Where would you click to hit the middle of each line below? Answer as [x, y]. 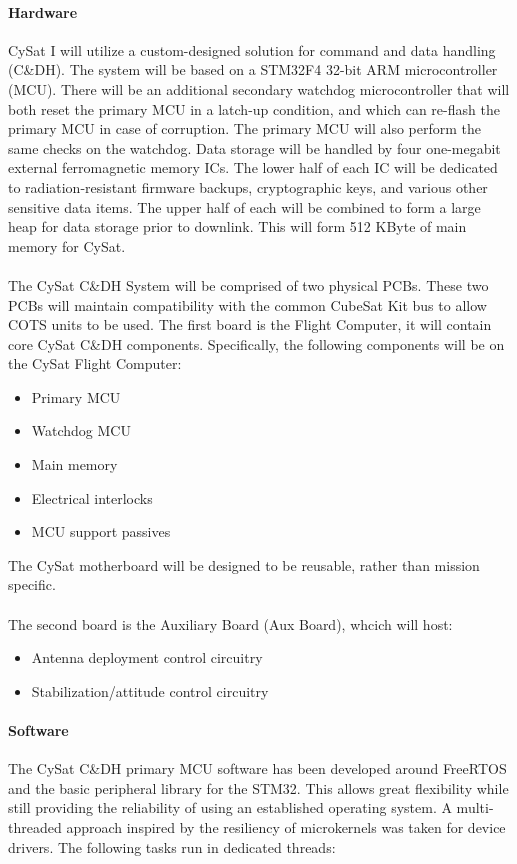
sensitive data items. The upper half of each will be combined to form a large [244, 206]
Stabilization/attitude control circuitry [150, 690]
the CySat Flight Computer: [95, 363]
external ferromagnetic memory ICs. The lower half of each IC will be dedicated [253, 167]
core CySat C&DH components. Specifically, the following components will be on [256, 343]
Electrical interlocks [92, 497]
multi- [475, 807]
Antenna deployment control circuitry [147, 657]
